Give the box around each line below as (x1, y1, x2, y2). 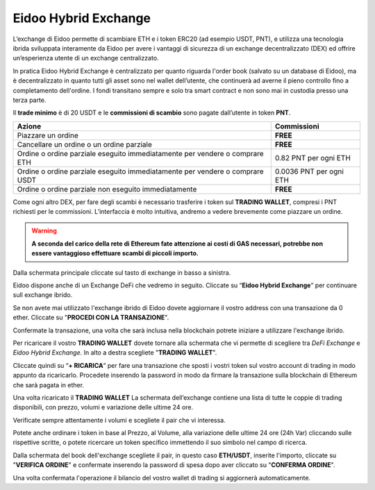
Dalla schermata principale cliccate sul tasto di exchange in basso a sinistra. (12, 268, 231, 277)
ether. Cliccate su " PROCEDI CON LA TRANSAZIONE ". (12, 313, 169, 322)
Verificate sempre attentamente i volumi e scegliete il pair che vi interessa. (12, 416, 226, 424)
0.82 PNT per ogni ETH (274, 153, 351, 162)
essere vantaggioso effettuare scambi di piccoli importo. (31, 249, 199, 257)
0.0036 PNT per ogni (274, 167, 344, 176)
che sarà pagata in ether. (12, 380, 85, 389)
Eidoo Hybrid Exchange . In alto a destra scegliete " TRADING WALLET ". (12, 348, 217, 357)
